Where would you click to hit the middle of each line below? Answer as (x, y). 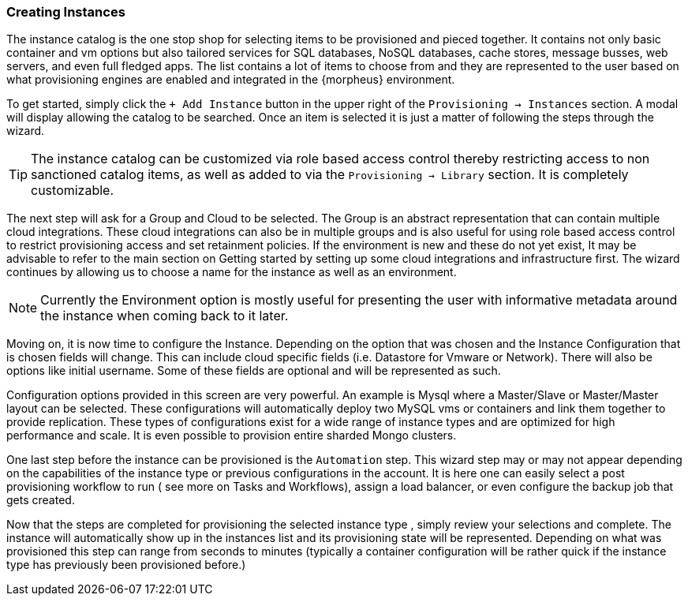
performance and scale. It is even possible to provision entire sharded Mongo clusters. (232, 436)
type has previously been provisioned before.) (126, 565)
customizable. (73, 191)
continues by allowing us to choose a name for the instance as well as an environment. (232, 272)
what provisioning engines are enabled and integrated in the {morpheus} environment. (231, 80)
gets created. (41, 500)
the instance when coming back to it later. (165, 316)
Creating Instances (66, 12)
